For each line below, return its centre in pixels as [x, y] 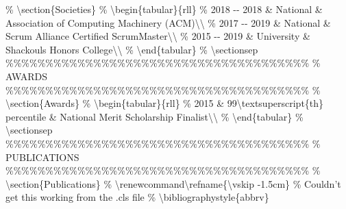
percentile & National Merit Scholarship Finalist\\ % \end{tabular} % [155, 116]
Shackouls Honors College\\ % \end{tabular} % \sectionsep [132, 49]
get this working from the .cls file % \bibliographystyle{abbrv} [137, 197]
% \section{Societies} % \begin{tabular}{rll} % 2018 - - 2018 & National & [164, 9]
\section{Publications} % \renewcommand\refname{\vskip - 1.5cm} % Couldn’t [173, 183]
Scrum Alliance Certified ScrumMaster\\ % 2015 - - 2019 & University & [158, 36]
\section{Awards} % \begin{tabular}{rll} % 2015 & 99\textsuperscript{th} [165, 103]
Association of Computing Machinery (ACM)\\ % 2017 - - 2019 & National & [168, 22]
